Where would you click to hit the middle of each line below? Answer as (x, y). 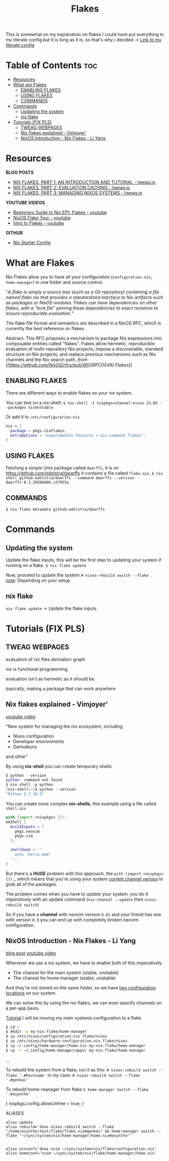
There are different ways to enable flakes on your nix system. (69, 393)
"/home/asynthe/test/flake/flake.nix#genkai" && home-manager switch (80, 1131)
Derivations (25, 747)
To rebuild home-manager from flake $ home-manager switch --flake (77, 1089)
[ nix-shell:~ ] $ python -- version (41, 790)
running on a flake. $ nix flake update (46, 565)
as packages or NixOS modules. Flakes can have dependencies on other (81, 303)
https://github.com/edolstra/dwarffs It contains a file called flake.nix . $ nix (84, 473)
